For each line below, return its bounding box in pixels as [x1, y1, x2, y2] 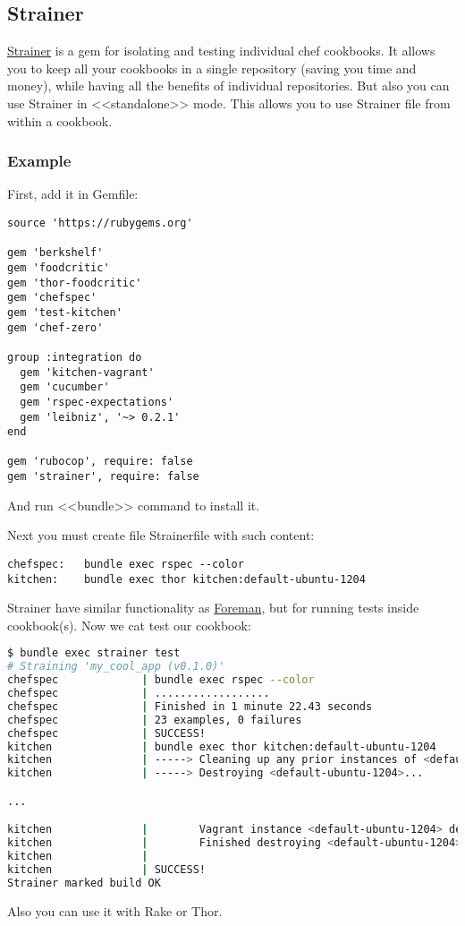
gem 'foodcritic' [7, 261, 110, 274]
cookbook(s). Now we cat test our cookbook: [7, 615, 251, 634]
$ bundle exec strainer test [7, 647, 181, 660]
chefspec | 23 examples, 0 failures [7, 713, 302, 726]
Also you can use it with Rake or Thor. [7, 901, 223, 920]
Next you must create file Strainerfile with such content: [7, 526, 315, 544]
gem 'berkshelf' [7, 246, 104, 260]
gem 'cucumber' [20, 381, 110, 394]
